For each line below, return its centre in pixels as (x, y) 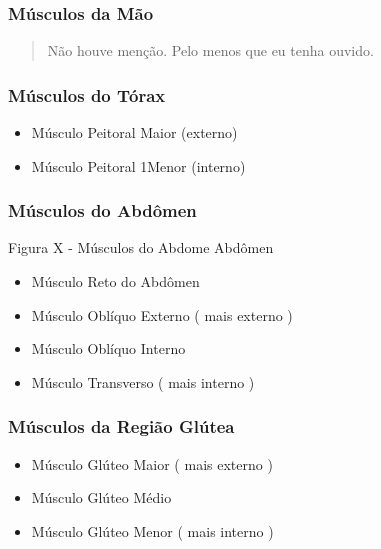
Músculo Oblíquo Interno (108, 348)
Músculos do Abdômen (102, 210)
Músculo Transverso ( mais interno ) (143, 381)
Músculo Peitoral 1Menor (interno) (138, 165)
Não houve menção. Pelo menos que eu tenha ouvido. (210, 50)
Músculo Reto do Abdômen (115, 281)
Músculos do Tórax (87, 94)
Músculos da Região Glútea (121, 426)
